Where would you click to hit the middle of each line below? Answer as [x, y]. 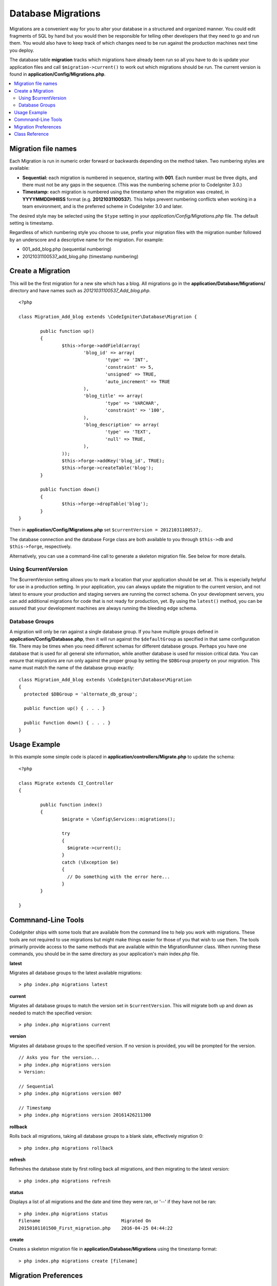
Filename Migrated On [85, 1221]
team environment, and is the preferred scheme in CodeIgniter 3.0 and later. [103, 206]
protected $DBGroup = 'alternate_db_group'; [81, 694]
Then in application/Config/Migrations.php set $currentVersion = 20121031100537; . [106, 530]
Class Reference [31, 134]
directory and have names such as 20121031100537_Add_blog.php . [80, 290]
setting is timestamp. [32, 223]
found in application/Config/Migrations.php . [58, 74]
